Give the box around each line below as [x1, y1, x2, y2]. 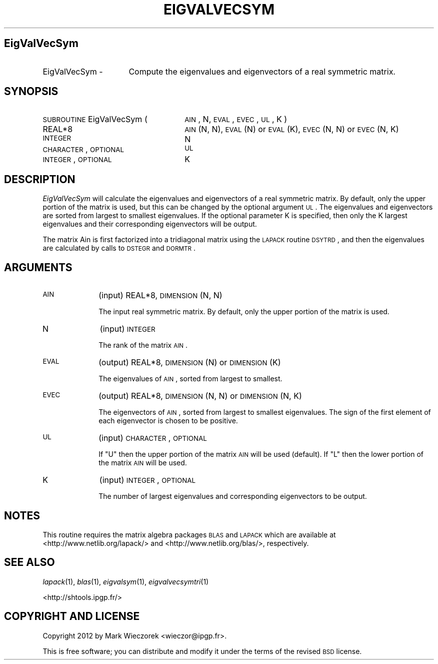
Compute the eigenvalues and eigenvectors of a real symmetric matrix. [128, 66, 395, 77]
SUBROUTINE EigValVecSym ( [42, 114, 147, 125]
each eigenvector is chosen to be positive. [98, 416, 238, 425]
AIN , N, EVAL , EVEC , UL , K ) [184, 114, 287, 125]
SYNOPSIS [4, 85, 58, 98]
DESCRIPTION [4, 173, 75, 186]
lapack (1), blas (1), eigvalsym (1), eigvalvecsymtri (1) [42, 577, 209, 586]
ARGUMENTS [4, 261, 72, 274]
